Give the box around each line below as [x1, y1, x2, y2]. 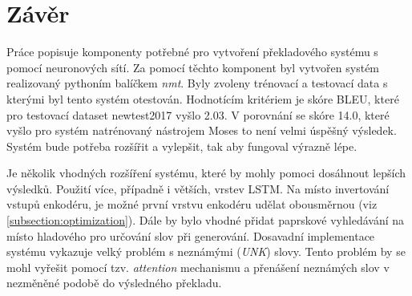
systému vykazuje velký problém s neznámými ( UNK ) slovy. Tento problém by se [6, 243, 406, 260]
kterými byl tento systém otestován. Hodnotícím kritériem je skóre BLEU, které [6, 90, 399, 107]
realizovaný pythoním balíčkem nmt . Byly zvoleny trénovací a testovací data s [6, 75, 388, 91]
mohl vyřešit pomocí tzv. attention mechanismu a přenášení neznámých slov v [6, 258, 390, 275]
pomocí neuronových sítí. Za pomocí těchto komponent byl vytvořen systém [6, 59, 380, 75]
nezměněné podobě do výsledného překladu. [6, 274, 222, 291]
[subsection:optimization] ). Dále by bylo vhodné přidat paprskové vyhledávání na [6, 212, 405, 229]
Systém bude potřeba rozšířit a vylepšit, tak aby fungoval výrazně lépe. [6, 137, 357, 154]
